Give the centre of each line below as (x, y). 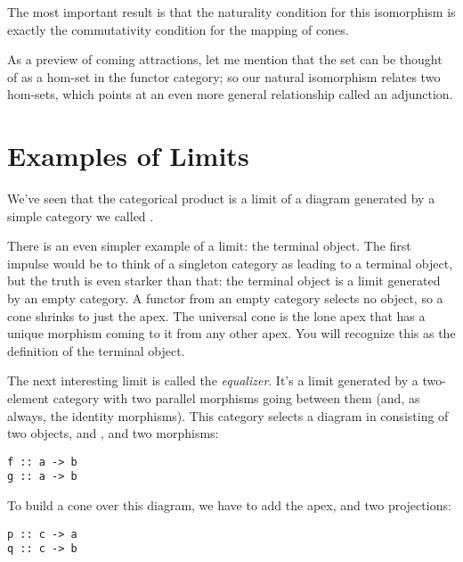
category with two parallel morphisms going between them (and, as (236, 398)
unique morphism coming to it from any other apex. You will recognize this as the (231, 333)
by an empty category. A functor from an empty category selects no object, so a (225, 298)
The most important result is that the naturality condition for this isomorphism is (231, 12)
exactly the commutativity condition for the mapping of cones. (178, 29)
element (28, 398)
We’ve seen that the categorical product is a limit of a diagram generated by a (221, 198)
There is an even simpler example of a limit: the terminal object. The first (209, 246)
